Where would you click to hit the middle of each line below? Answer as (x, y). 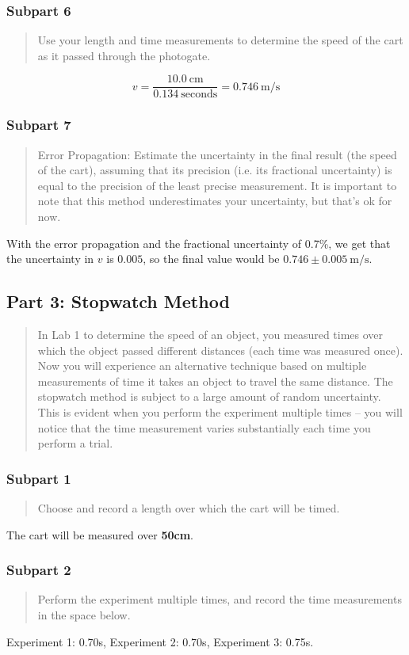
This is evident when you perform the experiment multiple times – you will (220, 412)
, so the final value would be (211, 259)
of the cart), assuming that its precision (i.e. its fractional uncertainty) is (215, 170)
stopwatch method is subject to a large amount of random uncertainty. (209, 396)
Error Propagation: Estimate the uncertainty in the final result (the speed (217, 154)
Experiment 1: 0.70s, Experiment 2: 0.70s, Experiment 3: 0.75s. (160, 641)
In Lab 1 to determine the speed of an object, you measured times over (210, 335)
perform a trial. (75, 443)
